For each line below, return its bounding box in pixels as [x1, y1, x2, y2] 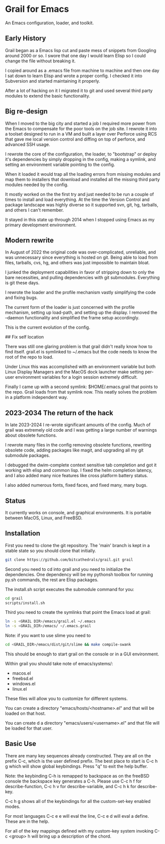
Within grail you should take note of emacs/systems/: [5, 661, 113, 667]
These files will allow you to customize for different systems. [5, 695, 128, 701]
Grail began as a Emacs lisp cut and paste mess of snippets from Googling [5, 47, 157, 53]
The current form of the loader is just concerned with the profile [5, 304, 135, 310]
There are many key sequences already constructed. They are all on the [5, 752, 151, 758]
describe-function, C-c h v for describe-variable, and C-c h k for [5, 783, 136, 789]
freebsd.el [12, 676, 33, 682]
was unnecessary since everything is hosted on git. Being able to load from [5, 254, 158, 260]
